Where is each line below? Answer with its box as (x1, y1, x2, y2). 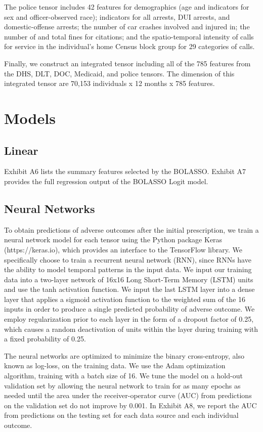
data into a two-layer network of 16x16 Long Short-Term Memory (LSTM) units (4, 274, 253, 284)
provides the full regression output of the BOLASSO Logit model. (4, 176, 208, 186)
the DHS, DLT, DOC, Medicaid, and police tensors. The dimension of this (4, 68, 235, 78)
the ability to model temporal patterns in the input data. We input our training (4, 264, 252, 275)
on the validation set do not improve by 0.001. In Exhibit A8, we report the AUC (4, 400, 257, 410)
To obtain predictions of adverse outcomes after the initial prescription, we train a (4, 224, 259, 235)
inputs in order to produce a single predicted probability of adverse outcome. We (4, 304, 255, 314)
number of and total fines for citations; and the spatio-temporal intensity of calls (4, 31, 254, 41)
